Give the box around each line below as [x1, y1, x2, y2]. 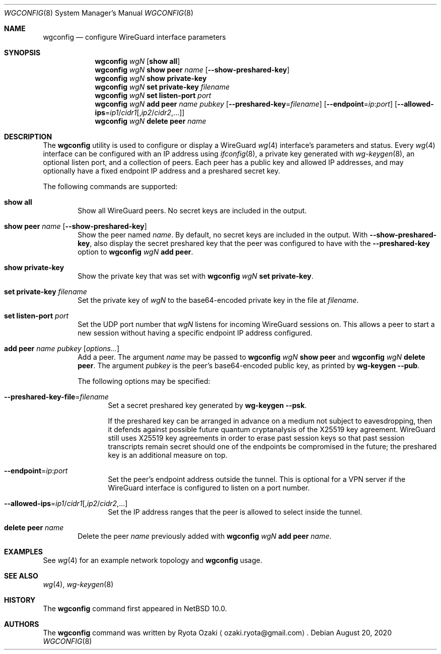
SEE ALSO [4, 571, 38, 580]
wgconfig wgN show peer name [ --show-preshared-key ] [95, 65, 290, 74]
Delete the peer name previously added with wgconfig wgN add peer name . [78, 532, 332, 540]
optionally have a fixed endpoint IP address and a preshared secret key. [43, 167, 280, 175]
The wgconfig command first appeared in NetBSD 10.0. [43, 604, 227, 613]
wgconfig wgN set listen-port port [95, 91, 211, 100]
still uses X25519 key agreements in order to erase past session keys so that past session [108, 434, 405, 442]
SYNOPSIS [4, 48, 41, 57]
